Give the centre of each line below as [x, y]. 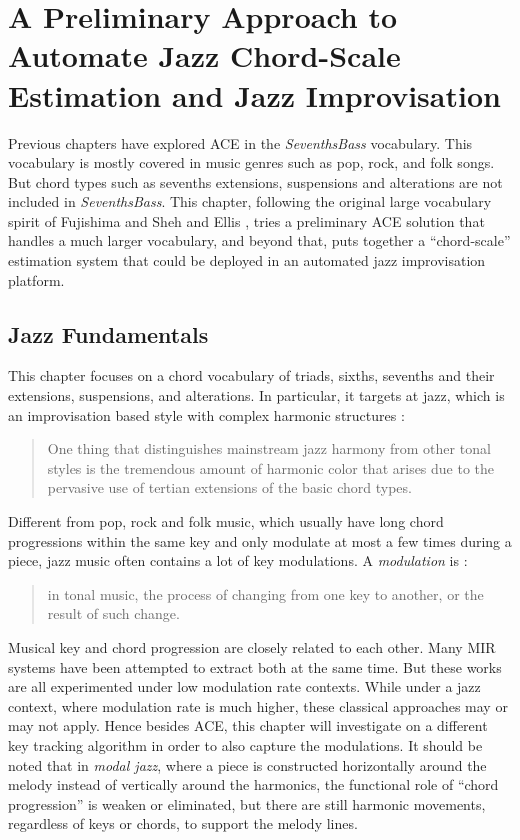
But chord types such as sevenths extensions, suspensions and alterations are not [255, 181]
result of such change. [113, 613]
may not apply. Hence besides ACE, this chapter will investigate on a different [248, 725]
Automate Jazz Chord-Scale [204, 55]
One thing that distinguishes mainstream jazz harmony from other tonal [269, 448]
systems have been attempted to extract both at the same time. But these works [255, 666]
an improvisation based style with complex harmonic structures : [206, 414]
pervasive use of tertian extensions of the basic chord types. [229, 487]
